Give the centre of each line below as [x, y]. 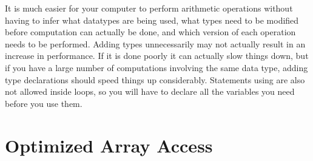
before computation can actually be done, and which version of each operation [150, 32]
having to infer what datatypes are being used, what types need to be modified [152, 20]
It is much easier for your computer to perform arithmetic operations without [149, 8]
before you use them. [44, 103]
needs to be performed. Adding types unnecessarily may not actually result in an [155, 43]
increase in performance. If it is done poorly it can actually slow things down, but [157, 56]
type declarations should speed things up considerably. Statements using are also [155, 79]
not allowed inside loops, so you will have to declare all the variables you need [150, 91]
